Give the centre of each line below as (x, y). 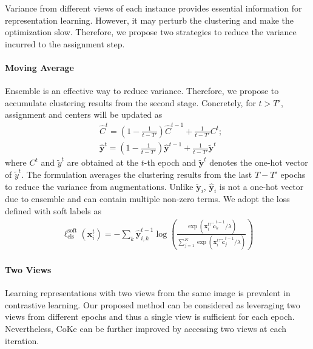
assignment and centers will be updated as (84, 114)
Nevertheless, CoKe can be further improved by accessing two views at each (146, 328)
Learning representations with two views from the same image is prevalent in (148, 293)
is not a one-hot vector (261, 186)
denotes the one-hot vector (259, 162)
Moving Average (39, 67)
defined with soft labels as (53, 211)
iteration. (22, 340)
